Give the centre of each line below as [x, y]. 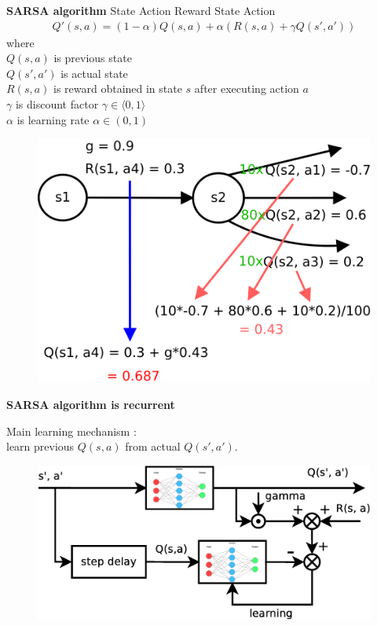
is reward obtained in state [117, 88]
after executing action [247, 88]
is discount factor [57, 104]
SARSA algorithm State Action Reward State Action [141, 10]
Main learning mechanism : [71, 431]
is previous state [93, 58]
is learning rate [53, 119]
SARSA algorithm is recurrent [91, 405]
